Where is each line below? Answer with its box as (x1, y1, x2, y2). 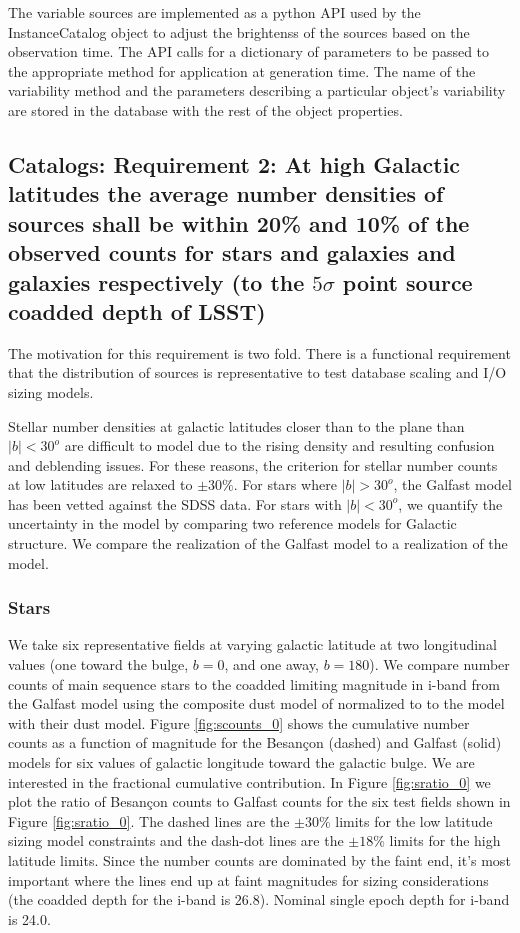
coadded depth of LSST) (8, 295, 266, 326)
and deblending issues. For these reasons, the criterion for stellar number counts (8, 454, 498, 475)
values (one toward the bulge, (8, 654, 189, 675)
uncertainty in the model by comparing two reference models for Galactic (8, 513, 457, 534)
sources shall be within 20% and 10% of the (8, 207, 470, 238)
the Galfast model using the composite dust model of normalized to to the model (8, 693, 505, 714)
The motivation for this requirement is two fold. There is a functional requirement (8, 342, 511, 363)
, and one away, (224, 654, 319, 675)
